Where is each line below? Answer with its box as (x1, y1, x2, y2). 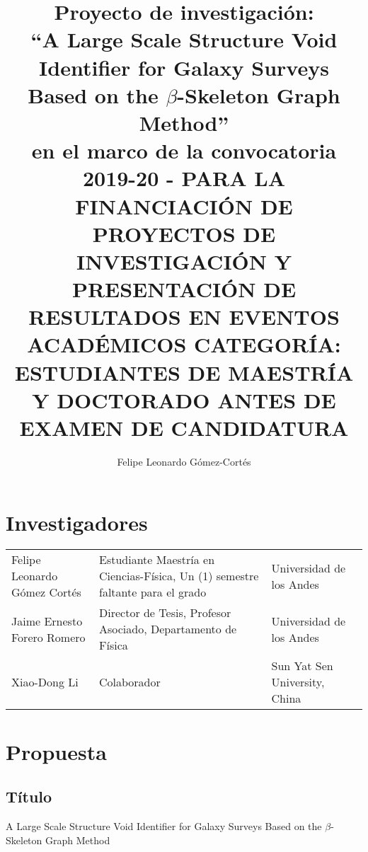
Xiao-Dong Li (11, 674, 79, 691)
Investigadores (6, 507, 148, 536)
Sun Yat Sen (271, 657, 333, 674)
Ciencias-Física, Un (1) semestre (99, 568, 259, 585)
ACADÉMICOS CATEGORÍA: (27, 330, 341, 359)
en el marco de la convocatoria (31, 136, 337, 165)
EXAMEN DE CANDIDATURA (19, 413, 349, 442)
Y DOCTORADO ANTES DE (32, 385, 336, 414)
